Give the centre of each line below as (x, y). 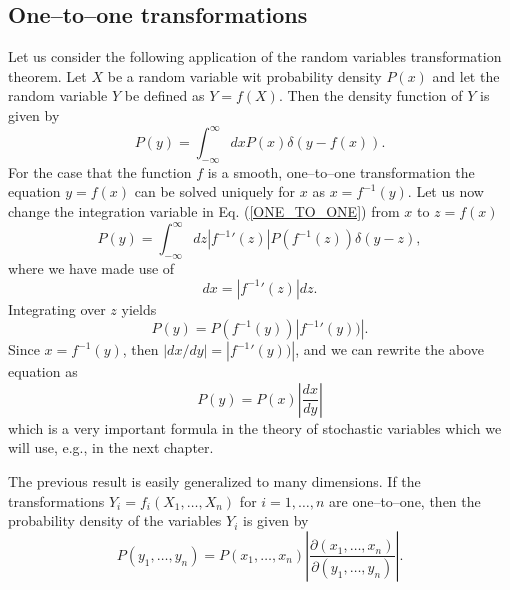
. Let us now (445, 191)
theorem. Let (47, 75)
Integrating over (57, 308)
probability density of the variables (115, 520)
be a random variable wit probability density (244, 75)
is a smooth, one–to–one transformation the (341, 171)
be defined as (164, 95)
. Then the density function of (370, 95)
